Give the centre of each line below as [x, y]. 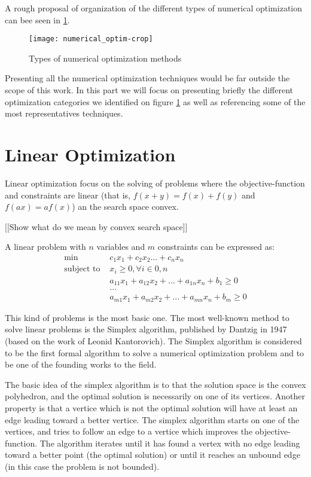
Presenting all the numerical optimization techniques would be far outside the [147, 78]
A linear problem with [45, 247]
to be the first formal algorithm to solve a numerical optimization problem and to [155, 352]
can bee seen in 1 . [37, 19]
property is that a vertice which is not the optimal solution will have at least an [151, 408]
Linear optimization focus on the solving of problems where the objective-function [155, 183]
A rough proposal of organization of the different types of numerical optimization [153, 8]
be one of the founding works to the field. [81, 364]
